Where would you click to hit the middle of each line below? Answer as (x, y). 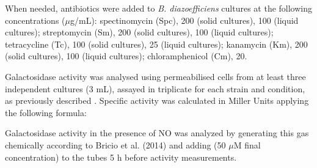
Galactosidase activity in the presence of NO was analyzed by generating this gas (157, 133)
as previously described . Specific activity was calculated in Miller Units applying (157, 100)
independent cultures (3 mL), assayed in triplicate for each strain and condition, (155, 88)
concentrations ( (35, 20)
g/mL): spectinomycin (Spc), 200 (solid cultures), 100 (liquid (184, 20)
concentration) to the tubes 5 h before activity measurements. (121, 157)
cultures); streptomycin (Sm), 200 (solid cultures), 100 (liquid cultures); (139, 32)
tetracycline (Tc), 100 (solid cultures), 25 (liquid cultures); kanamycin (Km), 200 (156, 44)
